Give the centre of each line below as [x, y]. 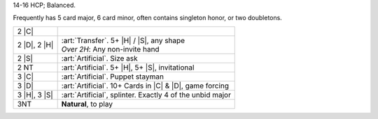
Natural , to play [87, 104]
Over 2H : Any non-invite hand [111, 49]
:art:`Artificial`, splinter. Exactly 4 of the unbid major [146, 95]
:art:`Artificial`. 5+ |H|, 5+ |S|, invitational [128, 68]
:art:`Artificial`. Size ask [99, 58]
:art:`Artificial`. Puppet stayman [113, 77]
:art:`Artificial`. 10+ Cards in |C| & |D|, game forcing [145, 86]
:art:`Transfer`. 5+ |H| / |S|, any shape [123, 40]
